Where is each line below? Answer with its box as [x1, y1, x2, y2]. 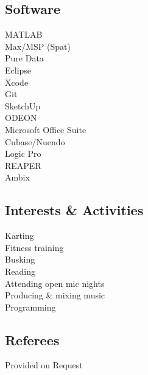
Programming [5, 300, 56, 313]
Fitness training [5, 241, 64, 253]
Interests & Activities [5, 201, 144, 219]
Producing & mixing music [5, 289, 105, 301]
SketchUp [5, 99, 41, 112]
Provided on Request [5, 359, 83, 371]
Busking [5, 253, 35, 266]
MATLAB [5, 28, 43, 41]
